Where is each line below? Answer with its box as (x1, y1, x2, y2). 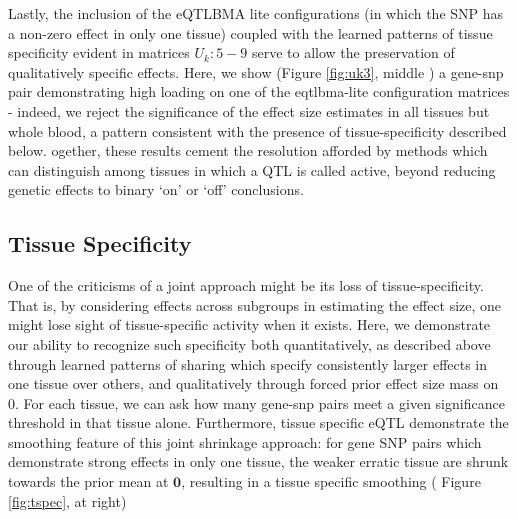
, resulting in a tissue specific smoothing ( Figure (181, 471, 481, 492)
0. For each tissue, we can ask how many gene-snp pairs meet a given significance (8, 392, 505, 413)
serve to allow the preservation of (251, 42, 455, 63)
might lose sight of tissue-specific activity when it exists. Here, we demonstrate (8, 314, 491, 335)
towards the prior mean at (8, 471, 169, 492)
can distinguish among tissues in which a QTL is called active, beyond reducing (8, 159, 496, 180)
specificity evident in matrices (8, 42, 190, 63)
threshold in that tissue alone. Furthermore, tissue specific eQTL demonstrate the (8, 412, 509, 433)
